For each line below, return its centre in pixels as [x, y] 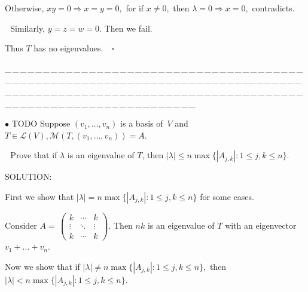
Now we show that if [42, 266]
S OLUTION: [28, 176]
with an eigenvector [261, 225]
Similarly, [28, 28]
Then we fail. [128, 28]
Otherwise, [25, 8]
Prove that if [34, 155]
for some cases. [227, 196]
